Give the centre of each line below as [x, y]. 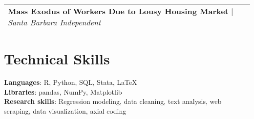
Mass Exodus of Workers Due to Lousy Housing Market [118, 11]
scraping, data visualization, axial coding [65, 110]
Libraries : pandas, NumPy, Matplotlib [63, 91]
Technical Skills [57, 59]
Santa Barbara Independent [54, 22]
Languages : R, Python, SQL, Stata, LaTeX [71, 82]
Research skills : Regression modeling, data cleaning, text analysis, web [113, 101]
